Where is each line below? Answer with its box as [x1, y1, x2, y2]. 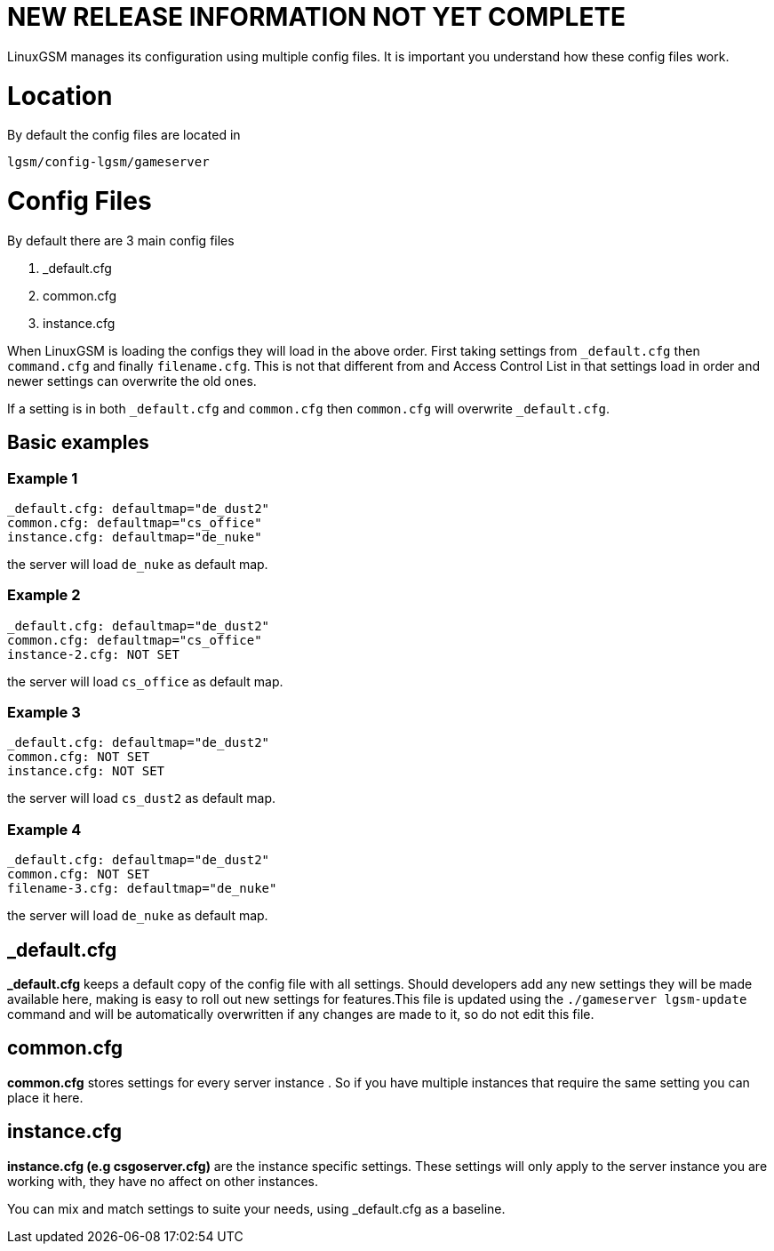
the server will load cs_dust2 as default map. [7, 790, 276, 806]
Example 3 [7, 703, 81, 722]
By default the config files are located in [7, 127, 241, 143]
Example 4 [7, 820, 82, 838]
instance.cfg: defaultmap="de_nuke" [7, 529, 262, 544]
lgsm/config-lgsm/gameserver [7, 155, 210, 170]
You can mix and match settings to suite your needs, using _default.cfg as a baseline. [7, 1200, 506, 1216]
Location [7, 80, 113, 111]
